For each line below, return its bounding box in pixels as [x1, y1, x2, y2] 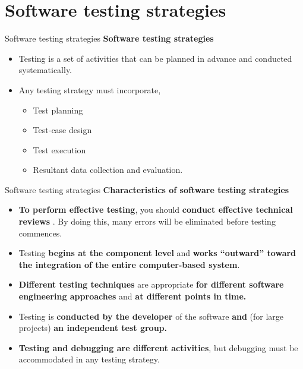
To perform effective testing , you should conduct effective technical [18, 203, 293, 216]
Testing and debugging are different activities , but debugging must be [18, 341, 298, 354]
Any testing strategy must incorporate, [18, 83, 161, 96]
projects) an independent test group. [18, 321, 167, 334]
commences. [18, 226, 62, 239]
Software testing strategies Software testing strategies [5, 32, 214, 45]
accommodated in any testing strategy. [18, 353, 160, 365]
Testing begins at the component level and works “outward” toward [18, 247, 296, 259]
